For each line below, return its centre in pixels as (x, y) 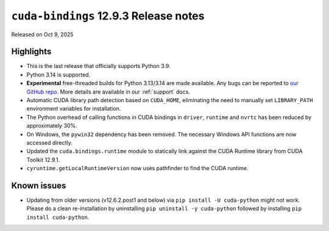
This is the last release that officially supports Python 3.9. (98, 66)
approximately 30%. (52, 126)
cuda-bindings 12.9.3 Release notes (108, 16)
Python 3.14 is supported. (58, 74)
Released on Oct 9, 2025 (42, 34)
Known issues (39, 185)
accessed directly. (49, 142)
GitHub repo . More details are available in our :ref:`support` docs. (108, 92)
